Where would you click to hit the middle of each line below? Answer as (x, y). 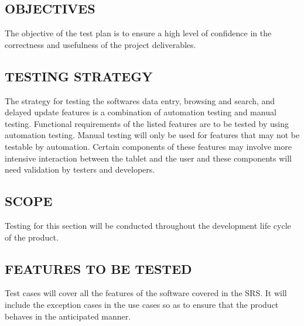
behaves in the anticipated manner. (68, 316)
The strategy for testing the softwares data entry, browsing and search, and (140, 100)
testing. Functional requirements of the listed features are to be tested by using (147, 123)
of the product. (32, 237)
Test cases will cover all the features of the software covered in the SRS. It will (146, 293)
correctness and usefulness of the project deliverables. (100, 44)
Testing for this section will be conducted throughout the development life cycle (148, 225)
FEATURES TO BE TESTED (98, 268)
